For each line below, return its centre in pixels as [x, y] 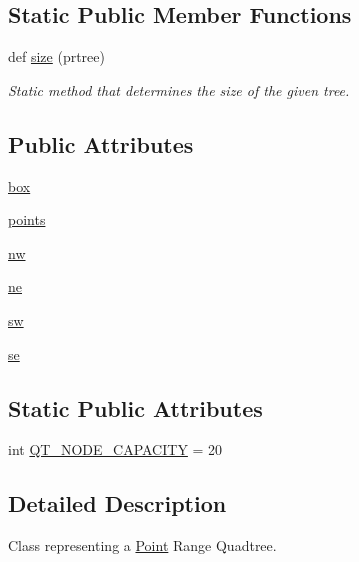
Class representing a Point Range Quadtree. [142, 545]
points [27, 219]
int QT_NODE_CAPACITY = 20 [115, 449]
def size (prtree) [56, 56]
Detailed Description [117, 503]
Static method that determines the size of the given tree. [179, 89]
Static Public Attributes [135, 407]
